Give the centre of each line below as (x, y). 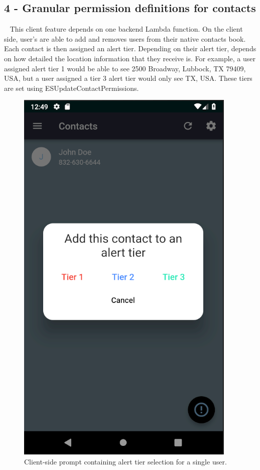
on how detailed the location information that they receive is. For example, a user (130, 58)
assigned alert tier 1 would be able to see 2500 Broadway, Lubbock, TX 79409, (125, 68)
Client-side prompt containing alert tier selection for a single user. (125, 461)
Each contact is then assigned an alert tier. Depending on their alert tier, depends (130, 48)
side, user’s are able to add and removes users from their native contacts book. (125, 38)
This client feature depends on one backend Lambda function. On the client (126, 29)
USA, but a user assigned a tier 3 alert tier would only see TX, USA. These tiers (128, 78)
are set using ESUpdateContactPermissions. (72, 88)
